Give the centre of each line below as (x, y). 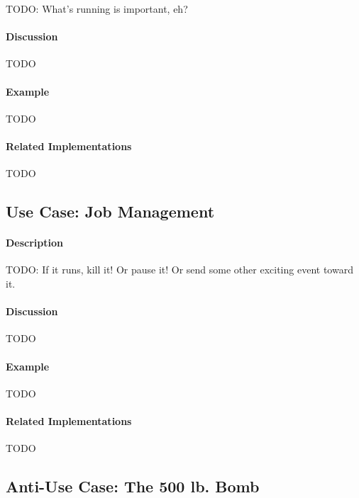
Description (35, 243)
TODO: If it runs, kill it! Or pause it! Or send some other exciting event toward (179, 270)
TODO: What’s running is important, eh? (97, 9)
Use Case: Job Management (110, 211)
